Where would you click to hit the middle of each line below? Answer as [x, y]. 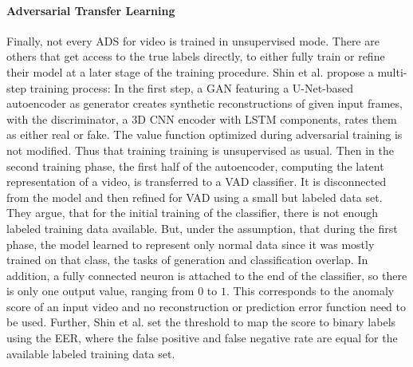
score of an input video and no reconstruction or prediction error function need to [206, 306]
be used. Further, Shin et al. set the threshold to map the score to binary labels [201, 322]
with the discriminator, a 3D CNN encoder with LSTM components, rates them [202, 118]
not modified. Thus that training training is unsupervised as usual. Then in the [200, 150]
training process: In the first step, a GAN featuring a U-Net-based [192, 87]
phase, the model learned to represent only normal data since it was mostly [191, 244]
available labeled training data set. [91, 353]
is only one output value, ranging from [100, 291]
